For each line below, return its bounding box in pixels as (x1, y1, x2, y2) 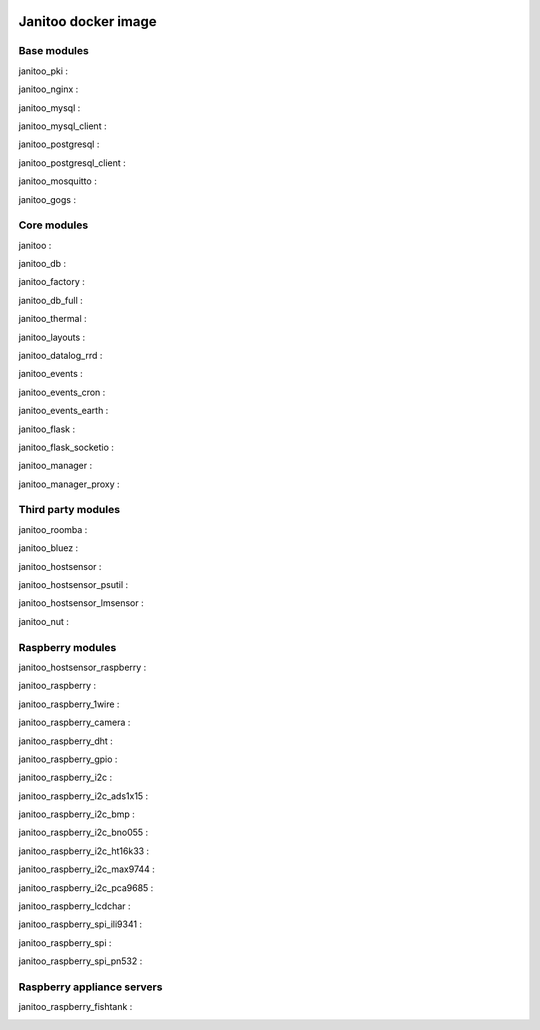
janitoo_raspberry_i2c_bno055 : (18, 826, 149, 839)
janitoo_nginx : (18, 83, 79, 95)
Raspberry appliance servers (18, 980, 163, 994)
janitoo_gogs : (18, 193, 77, 205)
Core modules (18, 218, 89, 232)
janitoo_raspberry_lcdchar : (18, 900, 131, 912)
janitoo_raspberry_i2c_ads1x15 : (18, 790, 149, 802)
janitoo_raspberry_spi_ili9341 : (18, 918, 143, 930)
